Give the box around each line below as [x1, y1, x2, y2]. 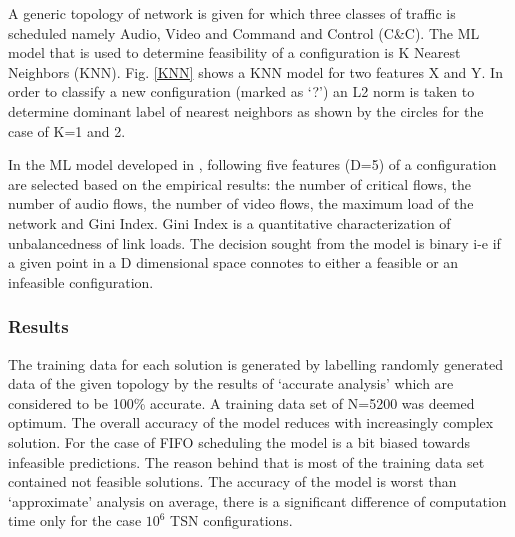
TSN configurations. [170, 510, 293, 531]
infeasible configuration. [8, 271, 154, 292]
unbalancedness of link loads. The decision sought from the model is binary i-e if [8, 232, 501, 253]
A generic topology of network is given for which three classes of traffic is [8, 3, 456, 23]
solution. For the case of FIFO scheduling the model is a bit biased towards [8, 431, 470, 452]
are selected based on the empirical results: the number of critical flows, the [8, 173, 471, 194]
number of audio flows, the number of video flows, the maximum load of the [8, 193, 474, 214]
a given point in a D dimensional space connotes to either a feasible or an [8, 252, 459, 273]
